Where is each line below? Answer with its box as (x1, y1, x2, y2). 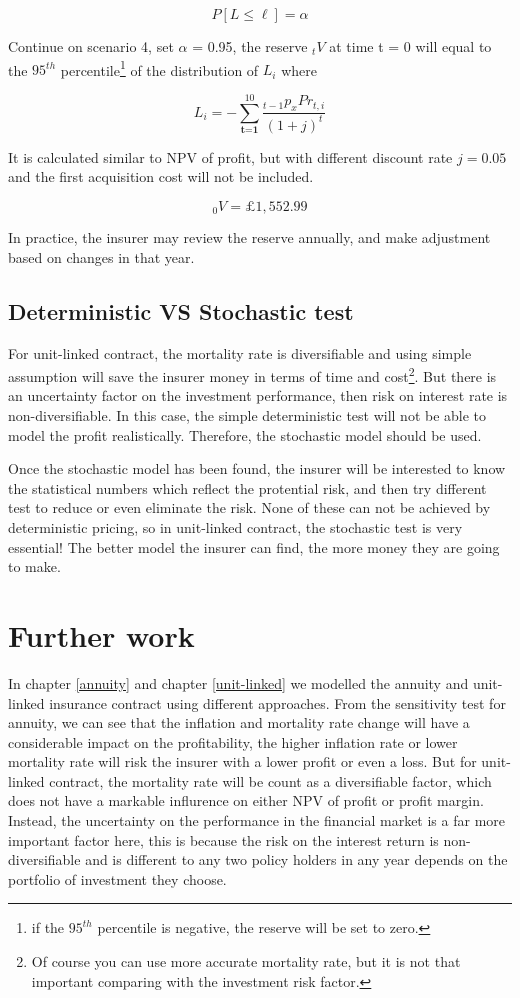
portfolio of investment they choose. (8, 868, 227, 889)
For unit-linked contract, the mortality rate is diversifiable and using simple (8, 342, 472, 363)
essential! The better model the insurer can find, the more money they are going (8, 536, 500, 557)
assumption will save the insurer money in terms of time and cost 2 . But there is (8, 363, 497, 386)
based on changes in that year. (8, 246, 195, 267)
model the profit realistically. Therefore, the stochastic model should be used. (8, 424, 482, 445)
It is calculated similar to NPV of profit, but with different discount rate (8, 146, 453, 167)
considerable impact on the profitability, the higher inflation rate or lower (8, 731, 458, 752)
